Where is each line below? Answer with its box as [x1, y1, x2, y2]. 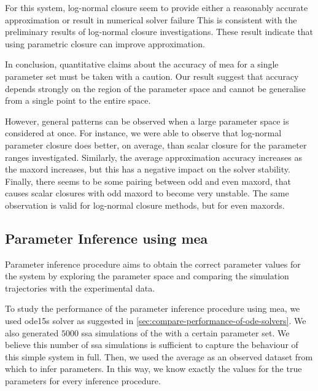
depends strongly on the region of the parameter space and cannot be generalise [5, 82, 306, 95]
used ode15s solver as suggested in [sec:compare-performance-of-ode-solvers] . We [5, 314, 306, 327]
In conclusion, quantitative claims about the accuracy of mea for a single [5, 58, 279, 71]
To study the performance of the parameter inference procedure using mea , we [5, 302, 300, 315]
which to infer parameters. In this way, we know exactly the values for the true [5, 362, 302, 375]
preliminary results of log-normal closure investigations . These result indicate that [5, 25, 314, 38]
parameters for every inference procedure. [5, 374, 161, 387]
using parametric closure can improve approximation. [5, 37, 205, 50]
